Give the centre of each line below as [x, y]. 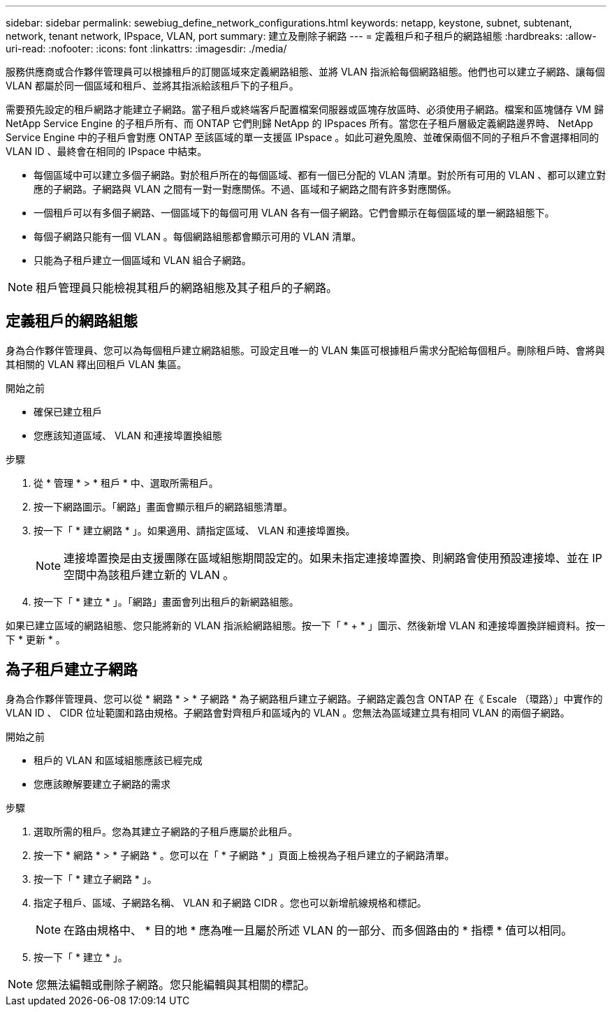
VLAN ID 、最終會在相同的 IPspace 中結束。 [107, 151]
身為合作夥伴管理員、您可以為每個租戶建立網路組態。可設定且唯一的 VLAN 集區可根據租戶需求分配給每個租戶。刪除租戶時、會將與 [305, 350]
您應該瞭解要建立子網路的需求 [102, 784]
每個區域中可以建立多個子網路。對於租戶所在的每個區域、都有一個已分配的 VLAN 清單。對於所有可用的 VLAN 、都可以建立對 [320, 175]
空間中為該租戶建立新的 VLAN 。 [149, 574]
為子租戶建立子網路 [72, 670]
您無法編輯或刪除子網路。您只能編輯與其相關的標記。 [176, 984]
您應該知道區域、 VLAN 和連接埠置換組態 [128, 435]
